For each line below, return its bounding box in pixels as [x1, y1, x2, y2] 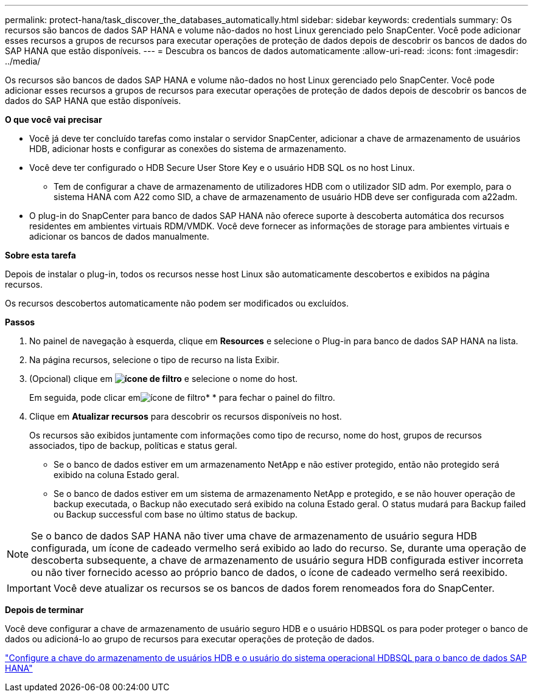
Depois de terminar [5, 605, 84, 615]
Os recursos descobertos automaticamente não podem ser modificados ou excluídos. [5, 298, 349, 308]
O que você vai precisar [5, 114, 102, 125]
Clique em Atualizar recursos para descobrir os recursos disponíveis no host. [29, 411, 342, 421]
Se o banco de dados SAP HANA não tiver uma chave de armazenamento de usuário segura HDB [31, 530, 477, 542]
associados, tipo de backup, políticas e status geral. [29, 440, 237, 451]
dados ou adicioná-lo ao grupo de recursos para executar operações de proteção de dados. [5, 634, 375, 644]
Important [7, 582, 51, 594]
